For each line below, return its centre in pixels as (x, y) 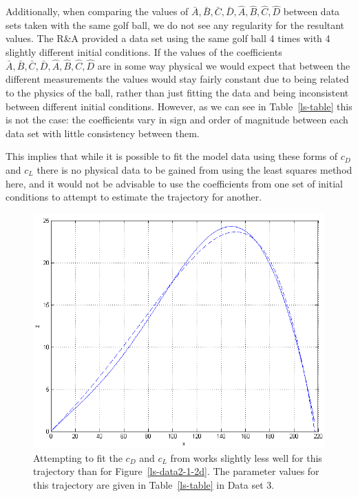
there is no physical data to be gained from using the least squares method (194, 169)
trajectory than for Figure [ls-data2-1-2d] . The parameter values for (176, 471)
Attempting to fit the (78, 457)
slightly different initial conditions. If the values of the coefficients (144, 52)
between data (312, 11)
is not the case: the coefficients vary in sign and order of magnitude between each (177, 120)
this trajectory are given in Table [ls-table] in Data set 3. (154, 484)
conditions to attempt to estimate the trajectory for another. (134, 197)
